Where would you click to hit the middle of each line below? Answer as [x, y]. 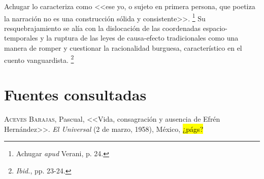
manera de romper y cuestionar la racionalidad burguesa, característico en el [123, 48]
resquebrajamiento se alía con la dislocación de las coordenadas [103, 28]
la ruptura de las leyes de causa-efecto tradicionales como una [142, 38]
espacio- [215, 28]
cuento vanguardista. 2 [39, 59]
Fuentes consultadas [75, 95]
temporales [21, 38]
